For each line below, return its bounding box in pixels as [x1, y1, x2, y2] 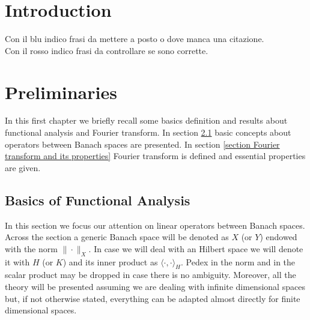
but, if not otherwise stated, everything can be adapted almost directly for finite [5, 292, 300, 304]
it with [5, 255, 30, 268]
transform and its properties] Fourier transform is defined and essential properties [5, 149, 306, 162]
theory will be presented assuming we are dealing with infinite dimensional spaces [5, 280, 305, 292]
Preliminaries [5, 79, 117, 104]
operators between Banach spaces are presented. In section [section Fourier [5, 137, 280, 150]
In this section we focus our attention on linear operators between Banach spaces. [5, 219, 305, 231]
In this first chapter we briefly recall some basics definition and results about [5, 114, 288, 127]
